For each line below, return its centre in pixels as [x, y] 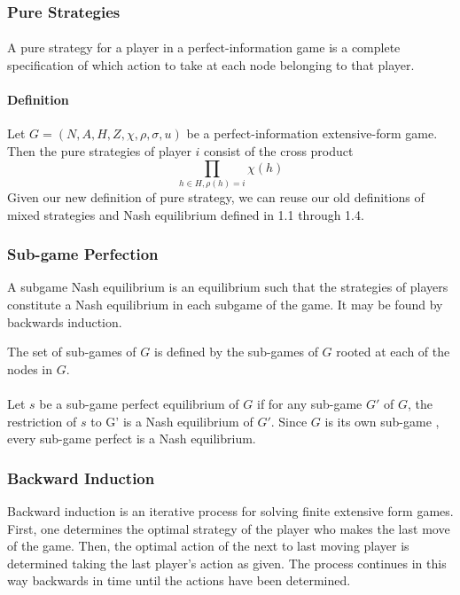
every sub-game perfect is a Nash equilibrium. [132, 438]
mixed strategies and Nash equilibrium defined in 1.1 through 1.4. [186, 214]
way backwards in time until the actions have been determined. [179, 580]
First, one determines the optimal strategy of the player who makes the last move [229, 528]
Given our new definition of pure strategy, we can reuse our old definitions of [216, 197]
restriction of [42, 421]
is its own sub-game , [382, 421]
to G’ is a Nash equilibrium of [172, 421]
